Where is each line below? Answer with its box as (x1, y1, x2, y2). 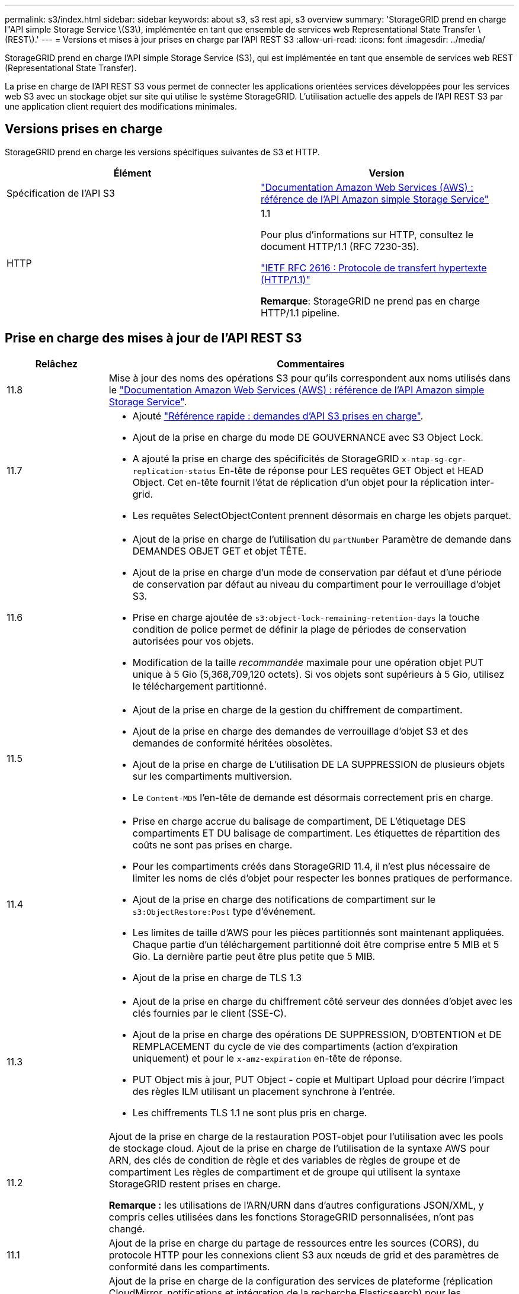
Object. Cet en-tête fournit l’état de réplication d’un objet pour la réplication (132, 476, 468, 488)
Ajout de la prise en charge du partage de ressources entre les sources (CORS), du (108, 1237, 479, 1249)
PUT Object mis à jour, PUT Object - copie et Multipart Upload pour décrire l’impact (132, 1073, 505, 1085)
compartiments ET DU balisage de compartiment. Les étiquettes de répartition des (132, 827, 500, 839)
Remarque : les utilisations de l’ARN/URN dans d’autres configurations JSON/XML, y (108, 1199, 484, 1211)
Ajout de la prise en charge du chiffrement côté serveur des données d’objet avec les (132, 995, 512, 1007)
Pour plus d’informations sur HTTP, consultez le (261, 228, 474, 241)
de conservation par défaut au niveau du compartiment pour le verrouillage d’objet (132, 578, 501, 590)
